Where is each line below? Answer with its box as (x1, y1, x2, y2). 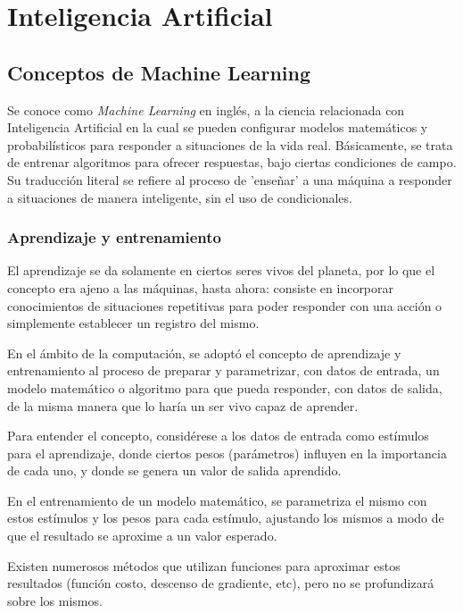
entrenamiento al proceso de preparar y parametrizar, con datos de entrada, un (7, 361, 440, 380)
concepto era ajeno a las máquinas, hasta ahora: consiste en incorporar (7, 278, 394, 297)
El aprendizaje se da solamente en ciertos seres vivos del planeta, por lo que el (7, 261, 435, 280)
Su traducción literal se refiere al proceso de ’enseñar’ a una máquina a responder (7, 170, 452, 189)
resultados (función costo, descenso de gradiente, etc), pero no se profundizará (7, 574, 434, 592)
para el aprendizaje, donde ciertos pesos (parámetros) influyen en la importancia (7, 443, 447, 462)
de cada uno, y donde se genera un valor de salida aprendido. (7, 461, 342, 480)
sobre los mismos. (7, 591, 103, 609)
